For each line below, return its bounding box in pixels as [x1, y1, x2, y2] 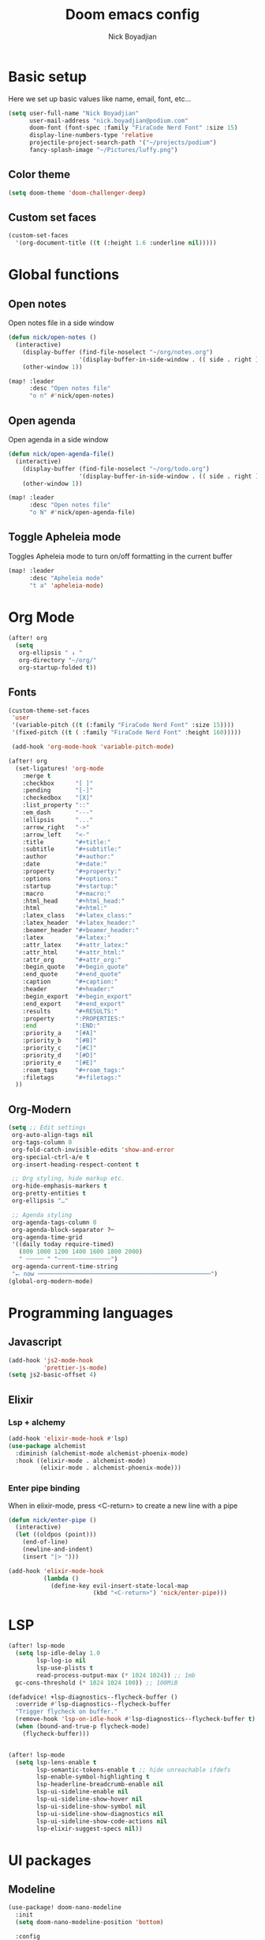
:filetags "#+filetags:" [22, 1074, 122, 1082]
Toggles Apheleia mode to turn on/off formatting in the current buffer [8, 551, 233, 561]
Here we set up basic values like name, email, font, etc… [8, 93, 192, 104]
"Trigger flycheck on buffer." [15, 1707, 118, 1716]
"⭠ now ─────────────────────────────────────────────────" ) [11, 1270, 218, 1278]
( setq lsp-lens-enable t [15, 1758, 97, 1766]
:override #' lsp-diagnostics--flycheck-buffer [15, 1700, 171, 1708]
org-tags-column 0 [11, 1138, 73, 1146]
